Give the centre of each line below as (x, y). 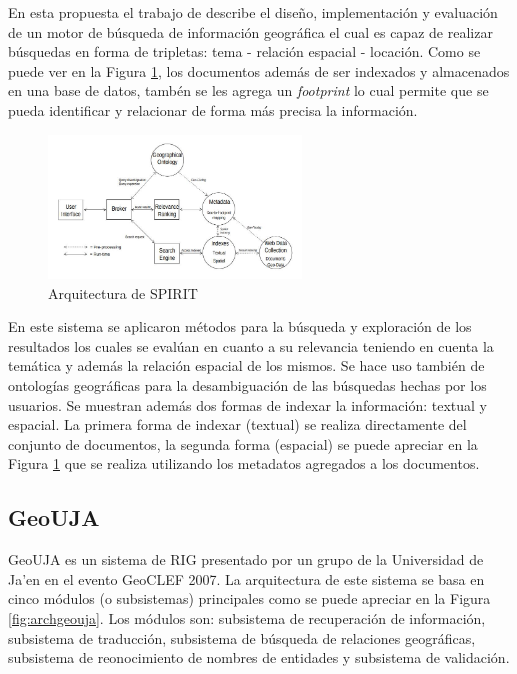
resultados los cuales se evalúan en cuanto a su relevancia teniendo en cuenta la (251, 345)
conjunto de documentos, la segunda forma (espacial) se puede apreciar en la (243, 443)
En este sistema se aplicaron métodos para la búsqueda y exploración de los (240, 326)
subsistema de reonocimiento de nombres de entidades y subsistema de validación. (259, 657)
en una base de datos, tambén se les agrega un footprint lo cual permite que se (248, 90)
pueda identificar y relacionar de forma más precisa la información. (213, 109)
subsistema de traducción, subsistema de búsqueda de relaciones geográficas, (242, 637)
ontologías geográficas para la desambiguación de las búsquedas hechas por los (247, 385)
